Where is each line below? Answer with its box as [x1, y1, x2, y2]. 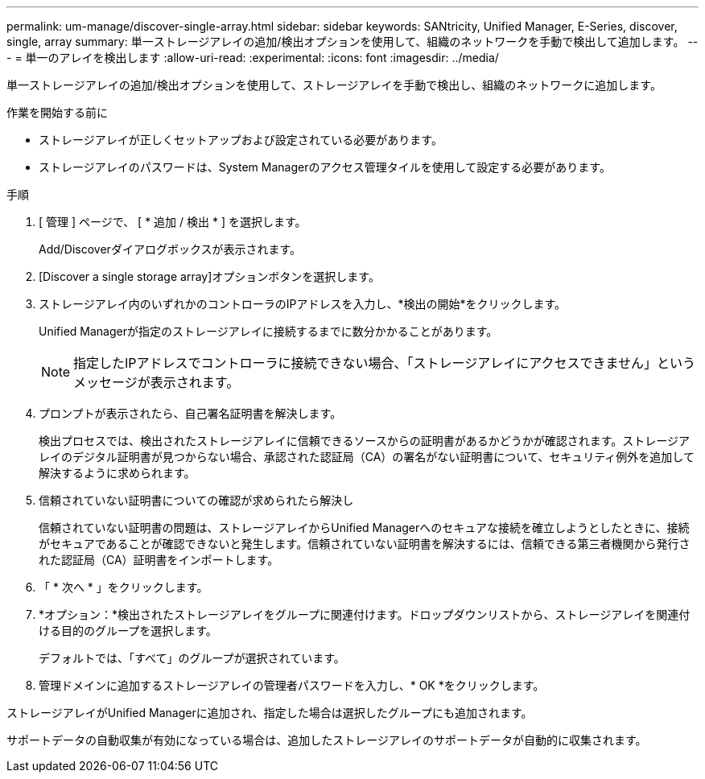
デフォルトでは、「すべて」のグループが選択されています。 [39, 651, 345, 665]
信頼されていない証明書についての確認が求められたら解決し [39, 493, 354, 507]
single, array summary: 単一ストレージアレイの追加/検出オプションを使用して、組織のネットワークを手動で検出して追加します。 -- [6, 35, 699, 48]
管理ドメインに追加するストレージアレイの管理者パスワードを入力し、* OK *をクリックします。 [39, 678, 545, 692]
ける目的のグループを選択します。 [39, 624, 217, 637]
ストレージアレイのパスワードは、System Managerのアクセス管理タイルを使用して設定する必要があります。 [39, 160, 611, 174]
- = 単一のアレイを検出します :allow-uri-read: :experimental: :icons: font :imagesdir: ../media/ [6, 51, 499, 64]
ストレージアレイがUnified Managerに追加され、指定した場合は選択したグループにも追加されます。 [6, 706, 533, 719]
